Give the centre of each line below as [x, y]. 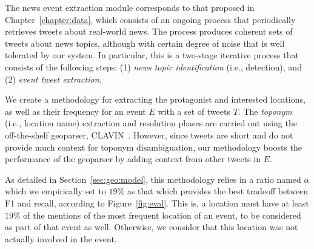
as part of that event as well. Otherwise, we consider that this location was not [152, 227]
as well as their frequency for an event [75, 111]
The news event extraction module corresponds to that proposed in [130, 7]
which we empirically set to [55, 191]
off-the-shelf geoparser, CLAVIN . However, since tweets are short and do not [149, 135]
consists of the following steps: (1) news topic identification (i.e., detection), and [153, 67]
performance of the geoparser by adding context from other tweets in [133, 159]
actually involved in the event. [61, 238]
